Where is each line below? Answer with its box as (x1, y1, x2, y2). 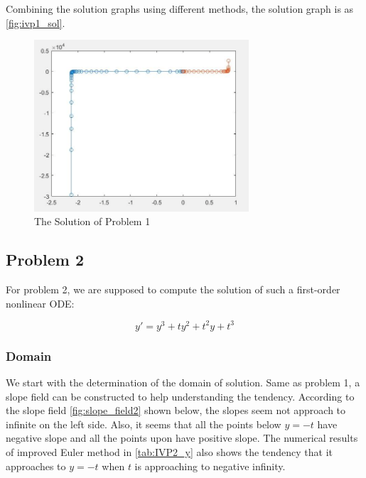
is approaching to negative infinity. (134, 458, 286, 473)
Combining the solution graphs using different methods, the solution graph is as (6, 1, 354, 16)
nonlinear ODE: (6, 295, 75, 310)
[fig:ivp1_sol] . (6, 15, 65, 30)
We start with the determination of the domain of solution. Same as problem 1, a (6, 375, 360, 390)
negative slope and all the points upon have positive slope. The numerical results (6, 430, 358, 445)
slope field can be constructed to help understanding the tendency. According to (6, 389, 355, 403)
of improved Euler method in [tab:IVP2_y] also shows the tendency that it (6, 445, 333, 460)
